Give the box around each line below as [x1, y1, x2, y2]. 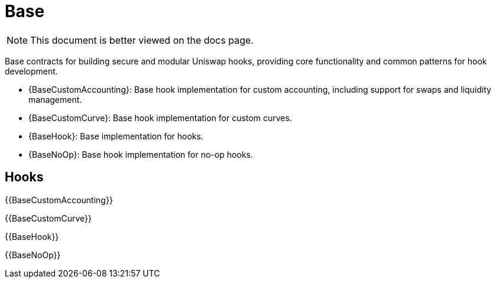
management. [28, 94, 82, 105]
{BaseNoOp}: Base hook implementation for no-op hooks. [28, 149, 253, 160]
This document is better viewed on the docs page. [30, 34, 254, 46]
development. [5, 66, 58, 76]
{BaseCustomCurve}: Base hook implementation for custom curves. [28, 112, 292, 123]
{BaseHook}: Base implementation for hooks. [28, 131, 203, 141]
